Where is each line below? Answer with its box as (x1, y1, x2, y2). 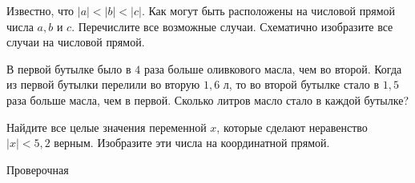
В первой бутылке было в (6, 60, 131, 77)
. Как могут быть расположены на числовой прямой (141, 2, 396, 18)
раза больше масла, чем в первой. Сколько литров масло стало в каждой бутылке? (6, 91, 409, 108)
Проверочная (6, 161, 69, 177)
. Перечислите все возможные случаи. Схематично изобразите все (71, 18, 393, 34)
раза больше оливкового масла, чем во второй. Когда (143, 60, 402, 77)
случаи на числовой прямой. (6, 34, 145, 50)
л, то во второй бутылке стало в (223, 76, 380, 93)
